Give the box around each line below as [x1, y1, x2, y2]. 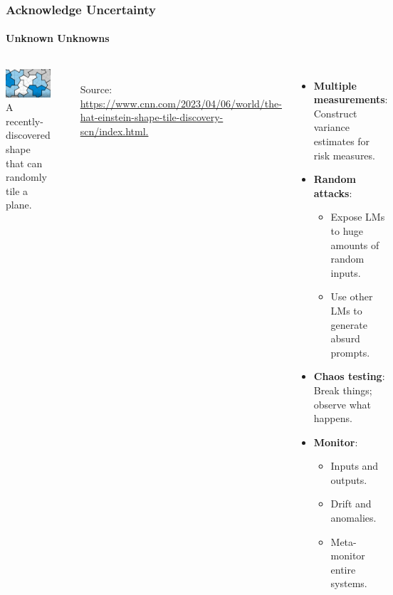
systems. [330, 576, 367, 591]
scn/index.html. [80, 124, 149, 139]
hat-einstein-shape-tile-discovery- [80, 110, 224, 125]
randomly [6, 169, 48, 184]
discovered [6, 127, 51, 142]
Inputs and [330, 458, 379, 473]
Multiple [313, 78, 357, 93]
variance [313, 120, 350, 135]
